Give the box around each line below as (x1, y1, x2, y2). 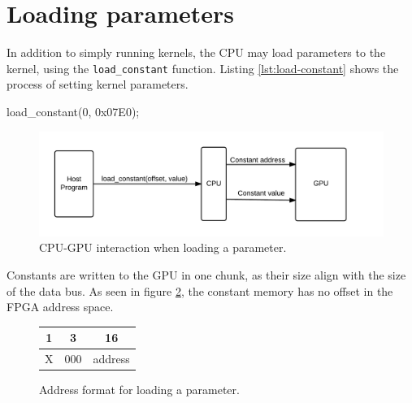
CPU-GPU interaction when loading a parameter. (39, 239, 287, 256)
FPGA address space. (7, 298, 114, 315)
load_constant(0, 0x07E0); (7, 102, 140, 119)
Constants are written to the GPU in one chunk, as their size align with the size (7, 266, 406, 283)
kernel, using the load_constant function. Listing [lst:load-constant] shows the (7, 59, 399, 76)
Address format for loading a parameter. (39, 381, 240, 398)
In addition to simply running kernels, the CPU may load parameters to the (7, 44, 386, 61)
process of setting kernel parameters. (7, 76, 189, 93)
